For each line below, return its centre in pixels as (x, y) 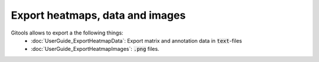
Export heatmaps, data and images (98, 15)
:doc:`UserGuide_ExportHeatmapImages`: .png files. (95, 49)
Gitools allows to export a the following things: (67, 33)
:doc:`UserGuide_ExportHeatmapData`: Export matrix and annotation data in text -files (136, 40)
